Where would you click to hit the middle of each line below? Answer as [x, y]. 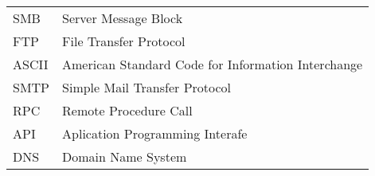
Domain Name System [125, 156]
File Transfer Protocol [124, 41]
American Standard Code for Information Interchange [213, 64]
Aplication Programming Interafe [155, 133]
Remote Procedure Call [127, 110]
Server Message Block [123, 18]
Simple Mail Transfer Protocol [147, 87]
